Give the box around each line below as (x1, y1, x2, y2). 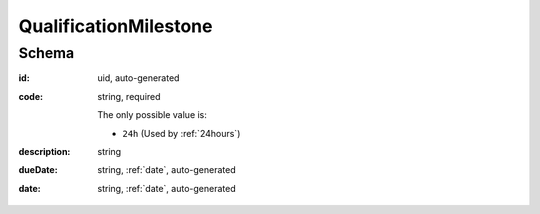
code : (18, 90, 44, 102)
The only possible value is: (97, 109, 207, 121)
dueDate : (18, 164, 59, 176)
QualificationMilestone (18, 15, 213, 37)
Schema (18, 44, 75, 62)
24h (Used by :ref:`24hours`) (122, 127, 241, 139)
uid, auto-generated (97, 72, 180, 84)
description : (18, 145, 71, 157)
